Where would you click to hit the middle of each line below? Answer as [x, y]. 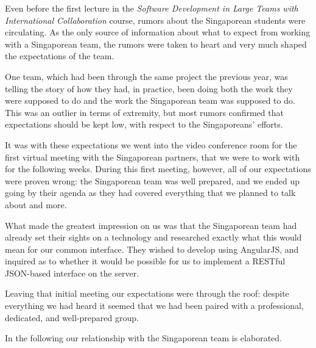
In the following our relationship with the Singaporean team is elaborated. [143, 338]
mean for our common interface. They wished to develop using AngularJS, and [152, 249]
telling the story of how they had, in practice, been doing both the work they [149, 88]
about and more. [36, 204]
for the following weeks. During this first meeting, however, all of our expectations [158, 169]
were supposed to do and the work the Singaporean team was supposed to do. [150, 100]
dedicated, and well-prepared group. [72, 317]
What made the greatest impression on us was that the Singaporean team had [151, 225]
